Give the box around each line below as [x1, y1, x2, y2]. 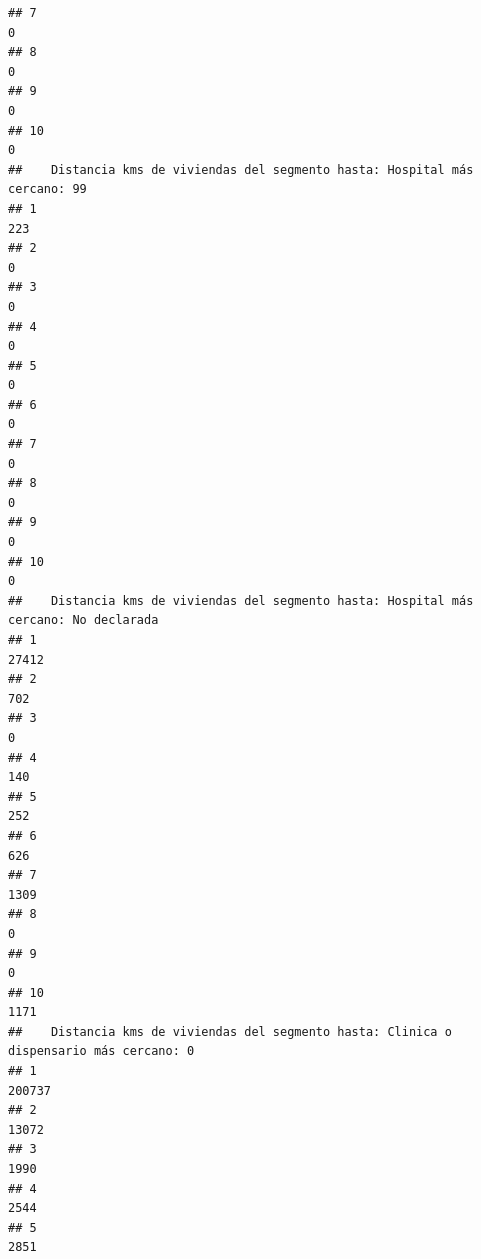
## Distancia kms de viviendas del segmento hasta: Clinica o [8, 1024, 452, 1039]
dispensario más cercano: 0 [8, 1044, 195, 1059]
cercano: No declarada [8, 613, 159, 628]
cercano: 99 [8, 182, 87, 197]
